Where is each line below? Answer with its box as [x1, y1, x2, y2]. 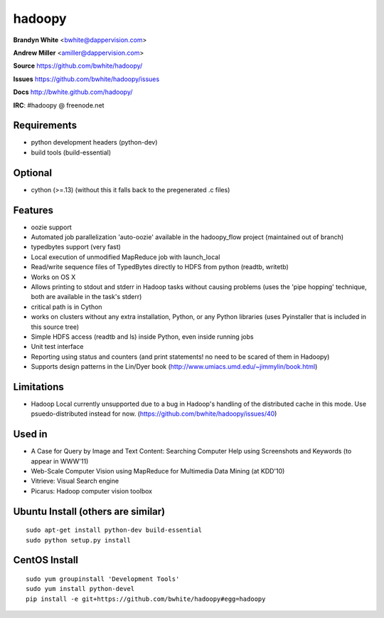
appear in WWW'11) [31, 456, 89, 466]
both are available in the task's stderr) [31, 293, 142, 301]
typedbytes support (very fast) [31, 243, 121, 251]
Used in [13, 428, 48, 441]
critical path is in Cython [31, 303, 102, 311]
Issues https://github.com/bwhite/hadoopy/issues [13, 75, 160, 83]
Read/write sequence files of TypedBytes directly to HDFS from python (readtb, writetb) [31, 263, 289, 271]
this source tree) [31, 323, 80, 331]
